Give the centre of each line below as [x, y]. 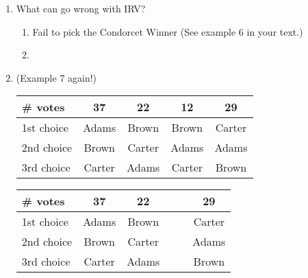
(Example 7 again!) [56, 77]
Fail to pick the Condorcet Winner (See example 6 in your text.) [168, 31]
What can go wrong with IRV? [81, 8]
